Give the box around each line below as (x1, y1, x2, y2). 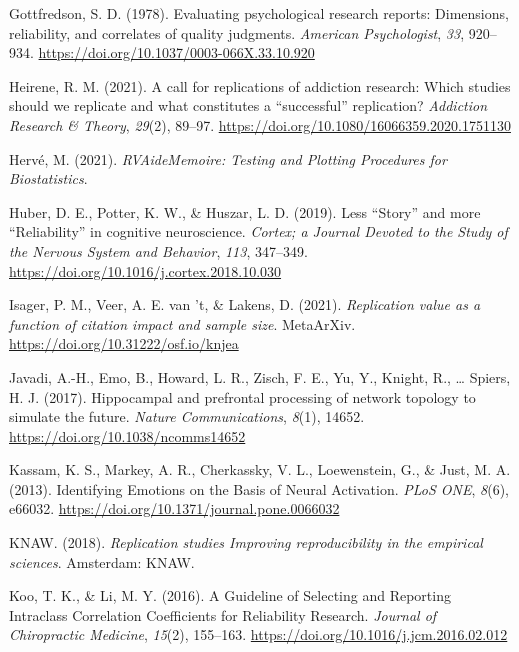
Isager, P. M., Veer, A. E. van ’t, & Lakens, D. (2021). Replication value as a (9, 294, 481, 315)
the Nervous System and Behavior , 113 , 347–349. (9, 240, 308, 261)
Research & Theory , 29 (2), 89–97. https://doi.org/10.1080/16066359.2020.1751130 (9, 114, 511, 135)
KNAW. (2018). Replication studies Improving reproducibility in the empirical (9, 532, 483, 553)
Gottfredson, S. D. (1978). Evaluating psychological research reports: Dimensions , (9, 3, 509, 23)
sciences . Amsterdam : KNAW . (9, 551, 195, 572)
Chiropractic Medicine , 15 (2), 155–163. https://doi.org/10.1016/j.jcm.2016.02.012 (9, 624, 508, 645)
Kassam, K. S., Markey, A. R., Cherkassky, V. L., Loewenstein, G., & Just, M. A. (9, 459, 511, 480)
